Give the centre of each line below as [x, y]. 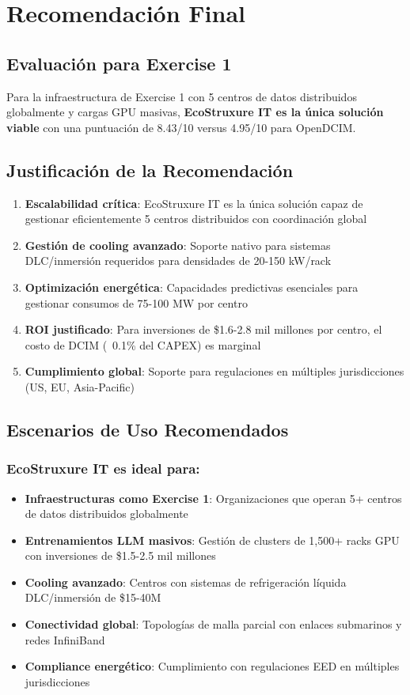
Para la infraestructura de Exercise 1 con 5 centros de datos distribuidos [182, 96]
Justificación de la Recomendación [150, 170]
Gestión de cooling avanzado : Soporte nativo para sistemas [178, 245]
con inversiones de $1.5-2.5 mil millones [120, 555]
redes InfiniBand [65, 639]
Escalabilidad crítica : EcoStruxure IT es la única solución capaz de [194, 203]
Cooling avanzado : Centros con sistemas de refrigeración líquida [186, 582]
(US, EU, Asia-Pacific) [80, 386]
